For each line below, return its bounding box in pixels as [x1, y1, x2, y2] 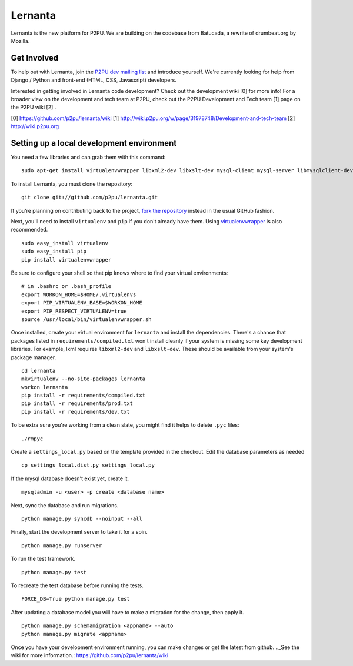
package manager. [11, 353, 56, 361]
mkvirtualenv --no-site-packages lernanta [21, 376, 146, 382]
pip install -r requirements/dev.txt [21, 409, 131, 415]
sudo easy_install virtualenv [21, 240, 109, 246]
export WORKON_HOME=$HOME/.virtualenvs [21, 291, 136, 298]
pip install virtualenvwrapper [21, 256, 112, 263]
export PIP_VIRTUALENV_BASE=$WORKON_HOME [21, 300, 142, 306]
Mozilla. [11, 37, 30, 44]
